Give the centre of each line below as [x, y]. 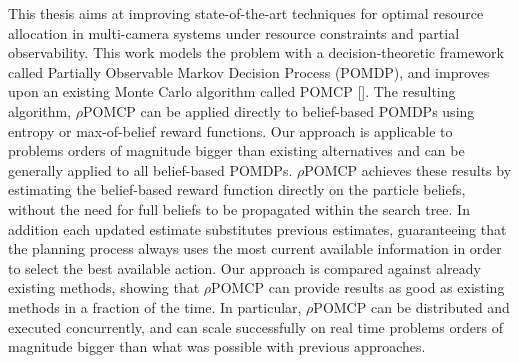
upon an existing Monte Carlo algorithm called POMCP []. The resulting [232, 91]
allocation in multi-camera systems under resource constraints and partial [234, 32]
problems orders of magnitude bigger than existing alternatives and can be [236, 150]
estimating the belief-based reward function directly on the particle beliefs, [237, 189]
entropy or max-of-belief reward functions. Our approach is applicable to [230, 130]
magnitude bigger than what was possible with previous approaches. [217, 346]
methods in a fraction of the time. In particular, [155, 306]
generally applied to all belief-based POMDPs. [150, 169]
